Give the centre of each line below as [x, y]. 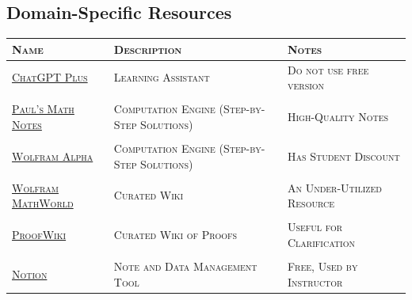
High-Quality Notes [338, 117]
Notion [30, 273]
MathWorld [43, 203]
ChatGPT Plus [50, 77]
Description [148, 49]
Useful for [315, 227]
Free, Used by [322, 266]
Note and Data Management [185, 266]
